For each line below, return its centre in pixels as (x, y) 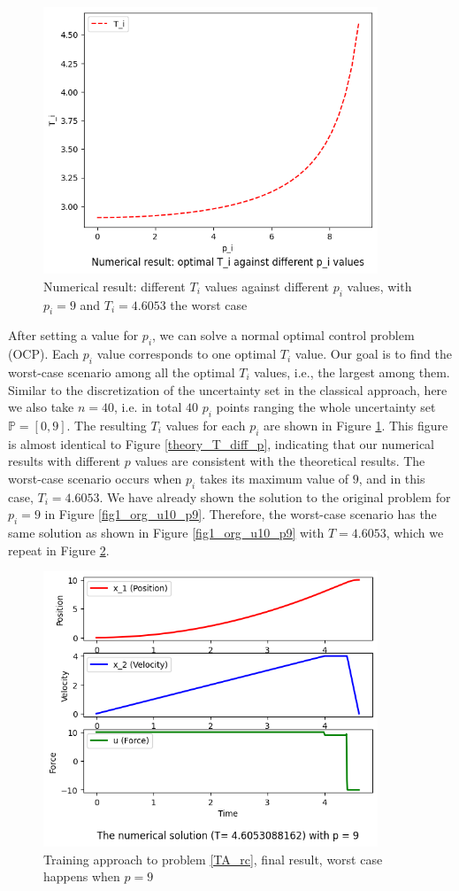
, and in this (392, 478)
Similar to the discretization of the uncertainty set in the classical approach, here (228, 389)
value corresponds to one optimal (187, 354)
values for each (206, 425)
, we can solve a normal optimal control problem (283, 335)
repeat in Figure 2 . (59, 550)
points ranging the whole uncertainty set (326, 407)
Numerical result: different (115, 286)
